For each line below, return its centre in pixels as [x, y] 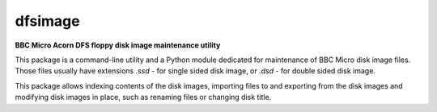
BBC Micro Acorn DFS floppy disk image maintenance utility [118, 45]
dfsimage [47, 21]
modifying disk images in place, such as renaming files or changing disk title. [143, 97]
